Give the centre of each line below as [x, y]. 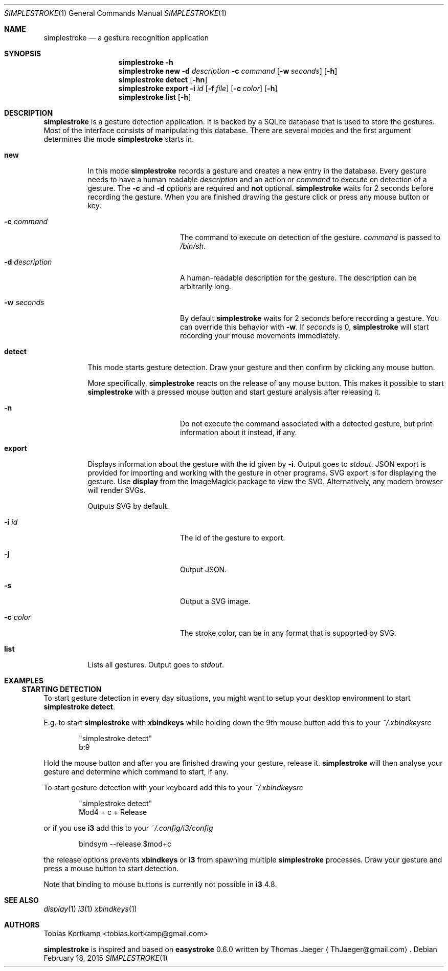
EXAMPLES [24, 681]
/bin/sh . [193, 246]
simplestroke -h [146, 62]
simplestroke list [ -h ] [155, 97]
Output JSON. [204, 569]
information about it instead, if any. [239, 432]
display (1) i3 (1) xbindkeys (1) [90, 909]
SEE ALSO [21, 900]
